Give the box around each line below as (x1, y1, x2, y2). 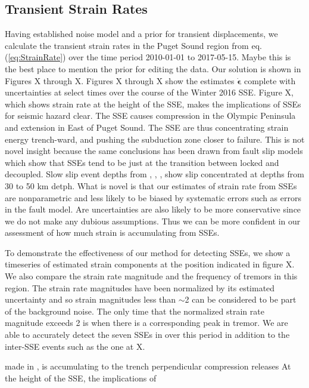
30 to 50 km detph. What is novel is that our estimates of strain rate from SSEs (5, 179, 297, 192)
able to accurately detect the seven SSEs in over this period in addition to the (5, 328, 290, 341)
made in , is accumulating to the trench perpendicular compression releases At (5, 360, 291, 372)
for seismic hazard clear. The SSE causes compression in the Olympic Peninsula (5, 109, 296, 122)
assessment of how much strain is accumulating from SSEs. (5, 226, 220, 239)
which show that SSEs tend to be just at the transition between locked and (5, 156, 279, 168)
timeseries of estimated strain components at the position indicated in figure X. (5, 258, 295, 270)
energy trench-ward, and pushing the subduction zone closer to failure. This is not (5, 133, 305, 145)
